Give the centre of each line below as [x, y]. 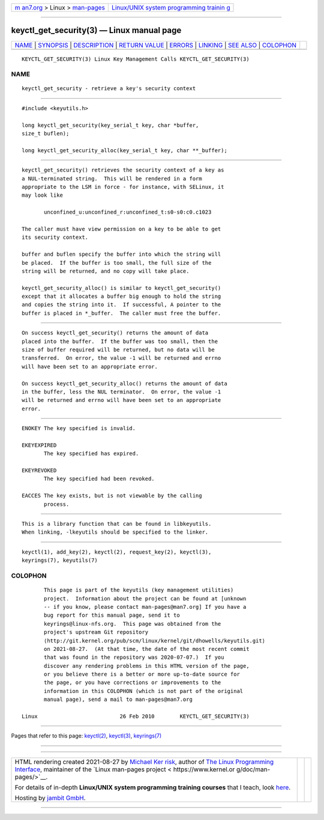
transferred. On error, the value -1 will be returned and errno [121, 358]
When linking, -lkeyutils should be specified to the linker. [115, 532]
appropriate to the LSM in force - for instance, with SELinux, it [123, 187]
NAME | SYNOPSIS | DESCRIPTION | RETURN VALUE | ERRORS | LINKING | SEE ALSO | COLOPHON [156, 45]
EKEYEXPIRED [39, 445]
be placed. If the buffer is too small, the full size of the [117, 263]
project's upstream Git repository [96, 632]
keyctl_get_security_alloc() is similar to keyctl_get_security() [121, 288]
